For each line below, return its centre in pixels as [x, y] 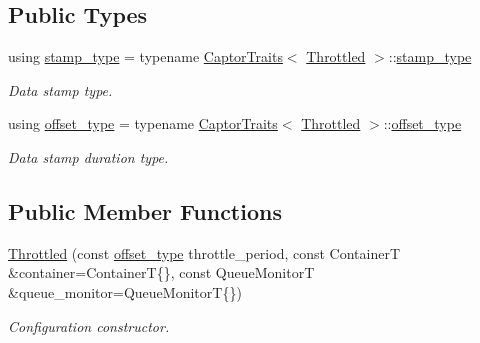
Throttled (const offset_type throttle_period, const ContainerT [204, 252]
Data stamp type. [60, 89]
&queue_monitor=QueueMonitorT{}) [125, 291]
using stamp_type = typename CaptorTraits [145, 56]
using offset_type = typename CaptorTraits [143, 123]
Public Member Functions [145, 210]
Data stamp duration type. [88, 156]
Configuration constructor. [89, 325]
